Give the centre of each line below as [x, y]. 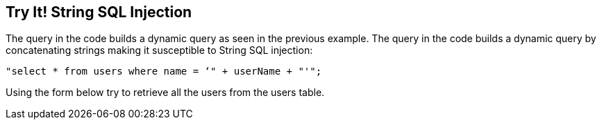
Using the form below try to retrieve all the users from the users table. [165, 93]
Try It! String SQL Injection [99, 12]
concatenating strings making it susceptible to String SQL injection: [159, 50]
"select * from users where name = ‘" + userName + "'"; [164, 71]
